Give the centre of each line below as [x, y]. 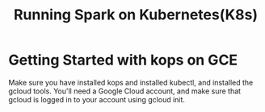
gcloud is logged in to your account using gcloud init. [97, 99]
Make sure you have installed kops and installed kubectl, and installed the [131, 82]
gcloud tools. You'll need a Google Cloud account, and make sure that [124, 91]
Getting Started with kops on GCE [123, 60]
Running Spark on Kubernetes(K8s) [136, 15]
